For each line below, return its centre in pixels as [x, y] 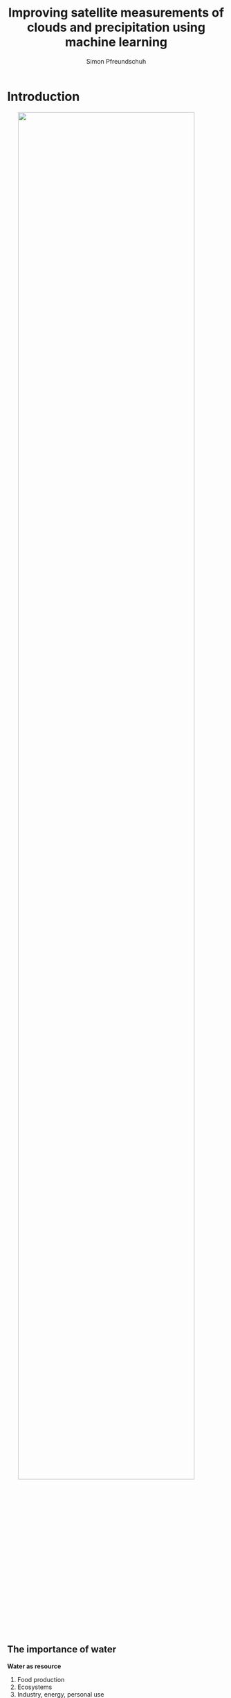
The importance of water [62, 1650]
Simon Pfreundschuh [116, 61]
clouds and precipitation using [116, 27]
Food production [41, 1679]
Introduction [44, 97]
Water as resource [34, 1666]
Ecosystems [35, 1687]
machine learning [116, 42]
